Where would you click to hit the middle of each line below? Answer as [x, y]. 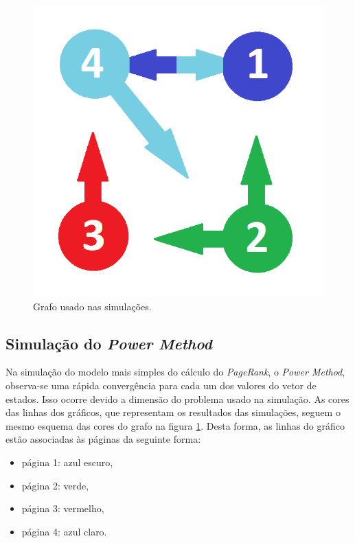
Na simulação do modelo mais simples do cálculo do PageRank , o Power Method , [175, 372]
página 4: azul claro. [64, 531]
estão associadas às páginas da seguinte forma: [103, 439]
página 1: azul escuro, [67, 462]
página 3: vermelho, [63, 508]
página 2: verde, [55, 485]
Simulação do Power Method [109, 343]
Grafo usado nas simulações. [92, 306]
